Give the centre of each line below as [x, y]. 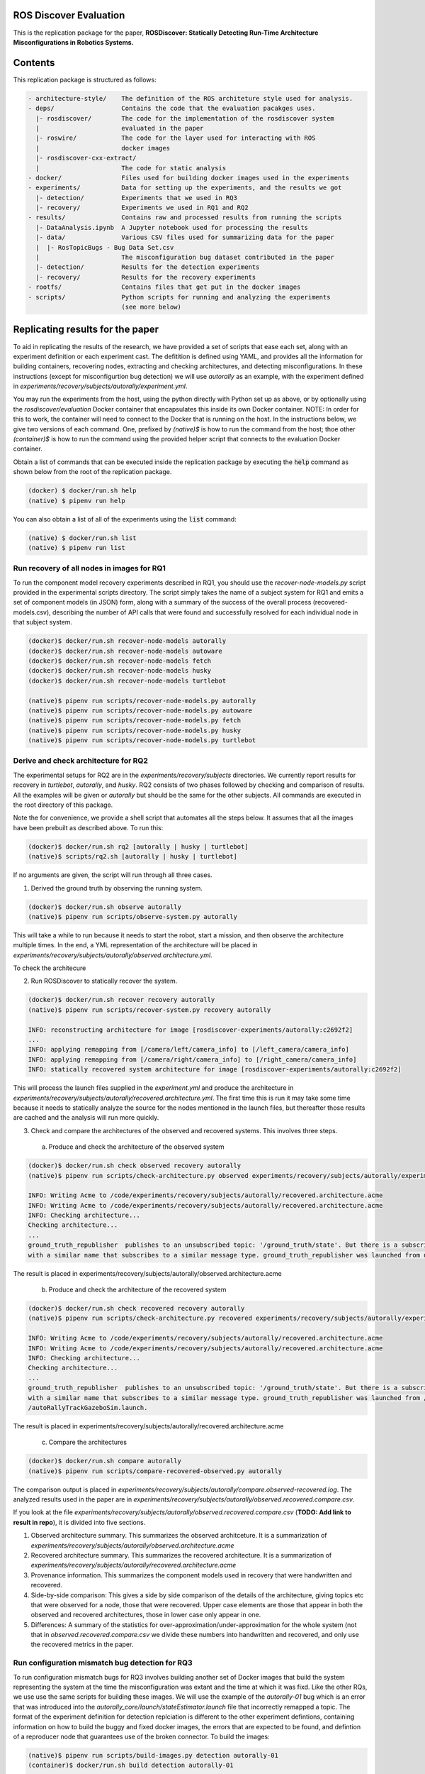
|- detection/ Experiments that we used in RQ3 [136, 198]
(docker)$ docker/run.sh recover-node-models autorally [127, 641]
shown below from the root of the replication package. [92, 472]
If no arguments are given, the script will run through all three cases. [113, 875]
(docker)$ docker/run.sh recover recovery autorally [121, 1000]
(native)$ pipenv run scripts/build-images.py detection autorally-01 [153, 1755]
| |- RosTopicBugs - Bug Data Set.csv [105, 247]
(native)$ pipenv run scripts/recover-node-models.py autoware [140, 710]
